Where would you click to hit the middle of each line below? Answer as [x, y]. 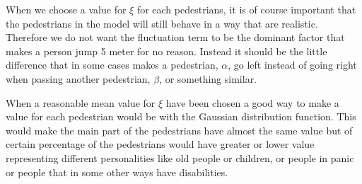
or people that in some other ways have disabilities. [117, 172]
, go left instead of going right [292, 65]
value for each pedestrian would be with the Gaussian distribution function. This [181, 116]
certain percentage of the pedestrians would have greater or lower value [160, 144]
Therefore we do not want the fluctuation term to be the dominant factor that [175, 37]
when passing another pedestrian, [78, 78]
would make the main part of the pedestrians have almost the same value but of [179, 130]
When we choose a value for [66, 9]
